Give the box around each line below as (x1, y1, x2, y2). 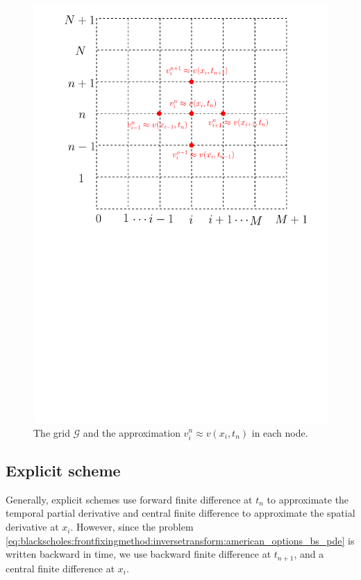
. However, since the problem (70, 519, 194, 534)
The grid (33, 425, 70, 440)
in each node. (251, 425, 308, 440)
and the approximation (83, 425, 180, 440)
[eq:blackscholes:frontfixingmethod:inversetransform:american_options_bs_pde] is (6, 533, 355, 547)
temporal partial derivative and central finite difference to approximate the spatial (6, 506, 355, 520)
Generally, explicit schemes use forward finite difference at (6, 492, 253, 506)
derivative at (6, 519, 59, 534)
